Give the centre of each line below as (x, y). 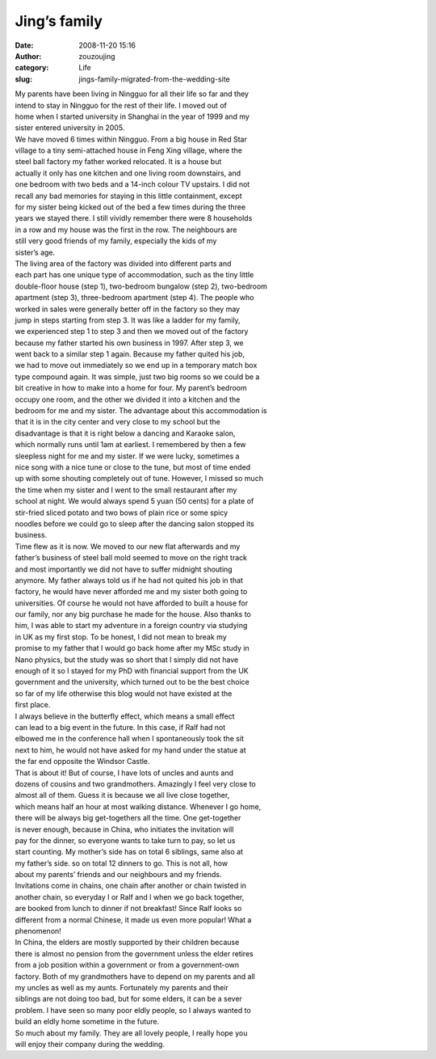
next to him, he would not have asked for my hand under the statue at (130, 750)
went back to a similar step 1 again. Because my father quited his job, (130, 354)
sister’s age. (35, 252)
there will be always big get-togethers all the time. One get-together (128, 818)
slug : (23, 79)
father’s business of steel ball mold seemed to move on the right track (131, 558)
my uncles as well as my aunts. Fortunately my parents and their (122, 987)
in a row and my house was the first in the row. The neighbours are (126, 230)
